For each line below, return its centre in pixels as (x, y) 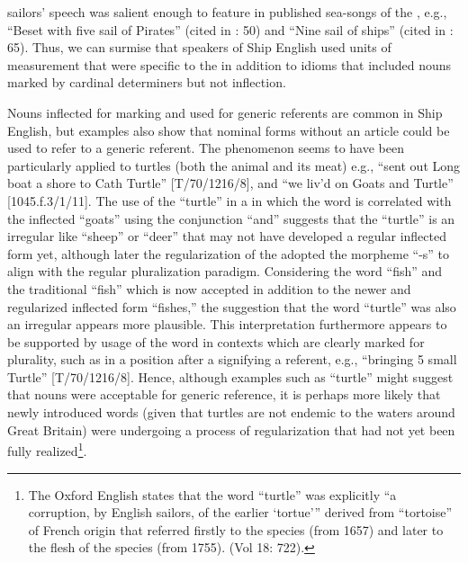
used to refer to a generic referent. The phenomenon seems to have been (206, 148)
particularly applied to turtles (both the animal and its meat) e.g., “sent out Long (234, 165)
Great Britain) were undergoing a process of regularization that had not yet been (231, 429)
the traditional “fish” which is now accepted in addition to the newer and (209, 288)
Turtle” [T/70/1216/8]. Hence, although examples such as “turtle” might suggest (230, 376)
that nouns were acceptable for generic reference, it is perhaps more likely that (224, 394)
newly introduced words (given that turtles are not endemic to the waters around (231, 412)
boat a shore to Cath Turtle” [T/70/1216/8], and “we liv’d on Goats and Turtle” (230, 183)
